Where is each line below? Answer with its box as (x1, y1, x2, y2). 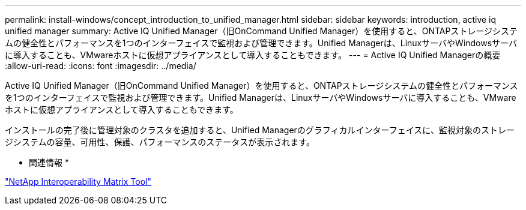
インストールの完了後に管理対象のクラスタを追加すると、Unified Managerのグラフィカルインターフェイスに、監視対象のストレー (5, 125, 515, 135)
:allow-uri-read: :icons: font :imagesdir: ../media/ (5, 61, 196, 71)
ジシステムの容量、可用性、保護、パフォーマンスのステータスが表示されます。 (5, 137, 315, 147)
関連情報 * (29, 157, 69, 167)
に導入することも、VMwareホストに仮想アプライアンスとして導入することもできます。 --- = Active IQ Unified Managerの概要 (5, 50, 501, 60)
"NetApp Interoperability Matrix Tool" (5, 176, 152, 187)
